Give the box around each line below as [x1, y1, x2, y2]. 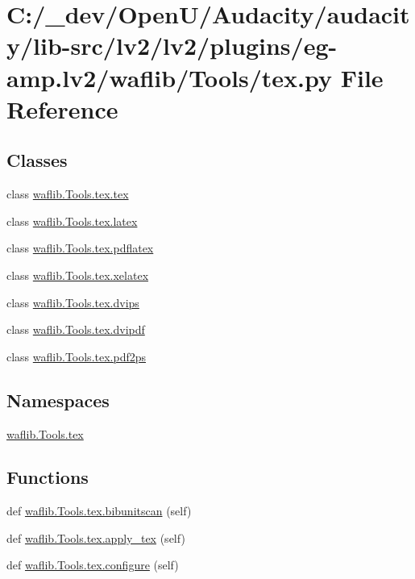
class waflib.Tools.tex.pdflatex [6, 240, 154, 256]
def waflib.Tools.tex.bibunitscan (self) [6, 502, 192, 519]
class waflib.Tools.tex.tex [6, 185, 129, 202]
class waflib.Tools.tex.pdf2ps [6, 348, 147, 364]
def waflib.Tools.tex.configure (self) [6, 556, 179, 573]
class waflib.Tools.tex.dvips [6, 294, 139, 310]
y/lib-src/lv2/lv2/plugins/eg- [6, 29, 338, 62]
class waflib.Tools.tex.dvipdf [6, 321, 145, 338]
